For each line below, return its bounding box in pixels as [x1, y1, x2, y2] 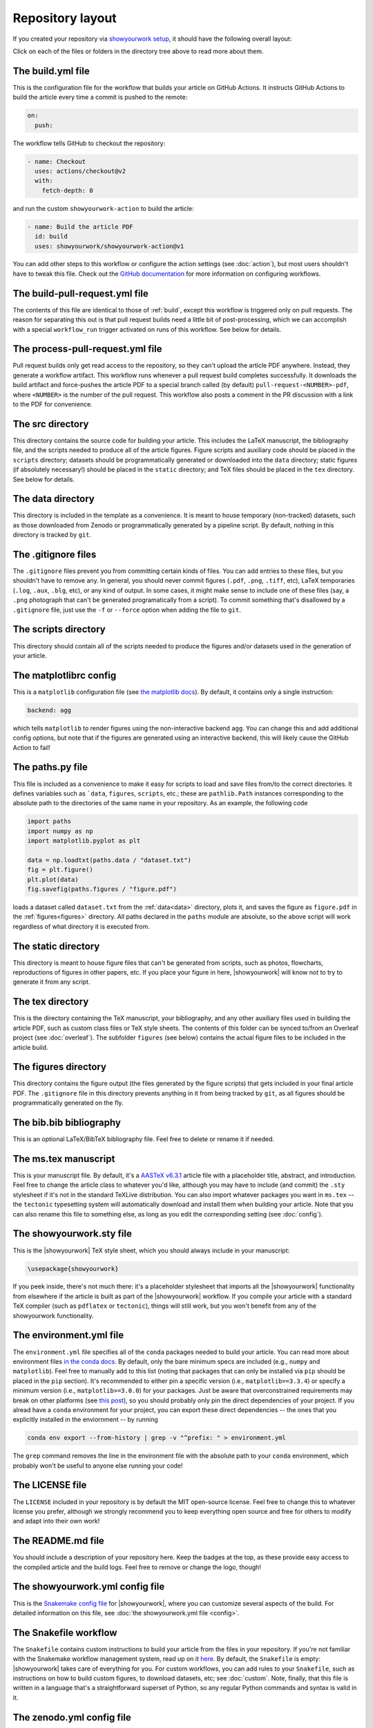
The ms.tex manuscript [12, 1153, 115, 1165]
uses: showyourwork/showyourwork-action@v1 [35, 242, 184, 250]
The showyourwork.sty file [12, 1228, 133, 1240]
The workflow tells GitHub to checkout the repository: [12, 139, 166, 147]
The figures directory [12, 1061, 107, 1073]
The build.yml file [12, 65, 90, 77]
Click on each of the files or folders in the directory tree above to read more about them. [12, 47, 264, 55]
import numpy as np [27, 827, 93, 835]
